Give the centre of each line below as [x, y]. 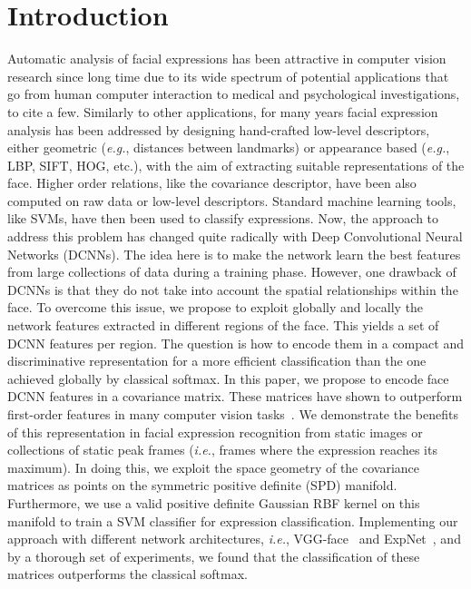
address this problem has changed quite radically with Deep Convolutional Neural [235, 236]
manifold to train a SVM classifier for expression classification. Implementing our [233, 520]
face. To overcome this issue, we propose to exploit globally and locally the [216, 307]
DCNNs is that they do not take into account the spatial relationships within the [233, 289]
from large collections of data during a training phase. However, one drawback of [232, 272]
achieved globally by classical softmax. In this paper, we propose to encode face [228, 378]
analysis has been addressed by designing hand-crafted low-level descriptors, [219, 129]
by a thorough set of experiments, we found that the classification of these [214, 556]
